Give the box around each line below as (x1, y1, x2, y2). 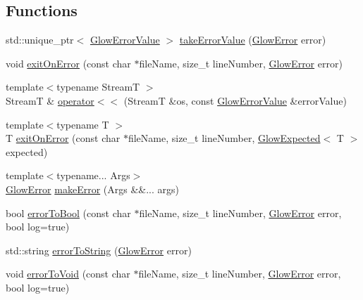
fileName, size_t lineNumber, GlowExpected (128, 131, 321, 145)
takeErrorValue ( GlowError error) (179, 32, 326, 47)
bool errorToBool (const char (6, 205, 131, 220)
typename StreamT (56, 79, 140, 94)
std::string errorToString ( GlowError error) (6, 242, 192, 257)
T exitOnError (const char (6, 131, 121, 145)
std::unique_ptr (6, 32, 74, 47)
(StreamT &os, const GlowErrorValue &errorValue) (123, 93, 347, 107)
